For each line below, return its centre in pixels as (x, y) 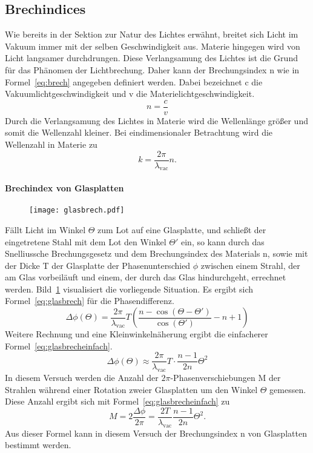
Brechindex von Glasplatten (64, 188)
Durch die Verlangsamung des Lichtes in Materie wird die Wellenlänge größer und (156, 120)
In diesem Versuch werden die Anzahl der (82, 378)
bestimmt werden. (38, 445)
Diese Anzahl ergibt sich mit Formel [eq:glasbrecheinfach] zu (117, 401)
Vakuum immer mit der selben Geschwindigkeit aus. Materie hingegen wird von (153, 46)
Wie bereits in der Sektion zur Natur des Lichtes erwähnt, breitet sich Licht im (152, 34)
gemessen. (288, 389)
